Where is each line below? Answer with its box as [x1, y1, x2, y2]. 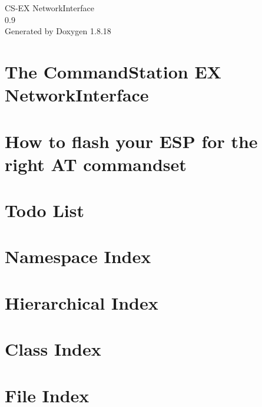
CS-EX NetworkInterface [5, 2, 94, 14]
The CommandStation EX [5, 59, 221, 83]
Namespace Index [5, 244, 151, 268]
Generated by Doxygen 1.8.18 [5, 25, 111, 37]
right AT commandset [5, 152, 187, 176]
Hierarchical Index [5, 290, 158, 314]
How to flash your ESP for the [5, 129, 258, 153]
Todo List [5, 198, 84, 222]
